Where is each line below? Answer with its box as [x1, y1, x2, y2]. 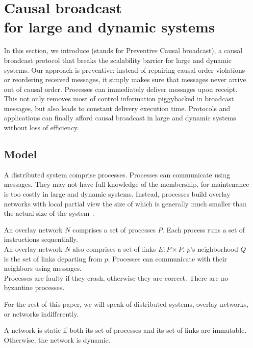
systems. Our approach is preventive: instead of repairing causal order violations [4, 64, 245, 75]
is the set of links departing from [4, 253, 102, 263]
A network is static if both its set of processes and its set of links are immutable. [4, 325, 247, 335]
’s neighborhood [190, 244, 238, 254]
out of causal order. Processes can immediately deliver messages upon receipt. [4, 84, 238, 94]
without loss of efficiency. [4, 122, 79, 133]
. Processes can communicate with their [108, 253, 227, 263]
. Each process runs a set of [162, 224, 245, 234]
